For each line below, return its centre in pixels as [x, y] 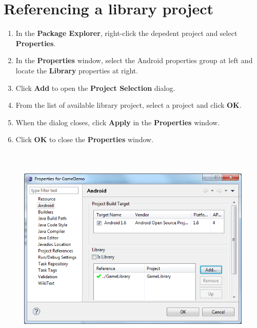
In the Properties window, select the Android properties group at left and [134, 60]
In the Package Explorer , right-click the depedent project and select [126, 33]
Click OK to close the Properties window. [85, 139]
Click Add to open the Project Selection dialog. [95, 88]
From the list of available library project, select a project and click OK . [128, 105]
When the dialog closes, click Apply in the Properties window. [118, 122]
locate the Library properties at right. [77, 70]
